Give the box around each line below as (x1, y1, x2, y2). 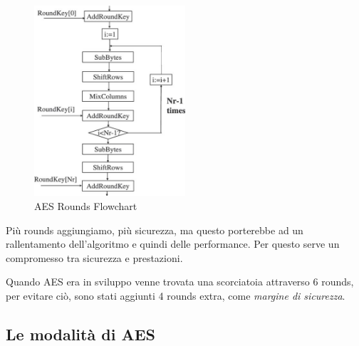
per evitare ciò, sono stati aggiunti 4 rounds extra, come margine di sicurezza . (6, 288, 345, 303)
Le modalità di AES (6, 323, 155, 345)
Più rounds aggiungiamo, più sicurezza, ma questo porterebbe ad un (6, 222, 303, 237)
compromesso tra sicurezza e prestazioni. (6, 250, 183, 265)
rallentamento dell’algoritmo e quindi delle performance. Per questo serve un (6, 236, 340, 251)
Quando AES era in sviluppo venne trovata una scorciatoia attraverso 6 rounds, (6, 274, 354, 289)
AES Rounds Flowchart (34, 199, 137, 214)
